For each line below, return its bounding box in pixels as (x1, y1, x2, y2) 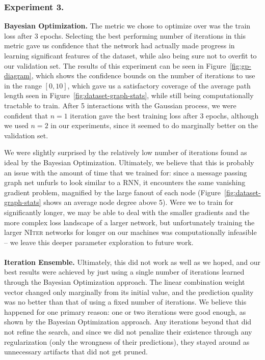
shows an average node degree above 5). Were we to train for (43, 197, 233, 207)
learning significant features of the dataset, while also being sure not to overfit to (4, 50, 257, 61)
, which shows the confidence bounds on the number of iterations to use (31, 70, 255, 81)
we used (4, 120, 29, 131)
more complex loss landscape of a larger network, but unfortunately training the (4, 217, 255, 227)
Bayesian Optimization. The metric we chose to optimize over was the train (4, 20, 251, 31)
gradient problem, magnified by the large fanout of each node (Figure (4, 187, 221, 197)
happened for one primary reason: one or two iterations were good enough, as (4, 306, 246, 317)
